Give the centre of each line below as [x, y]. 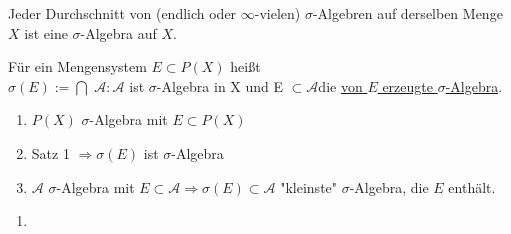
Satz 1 [50, 152]
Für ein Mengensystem [77, 66]
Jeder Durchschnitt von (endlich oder [122, 13]
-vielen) [277, 13]
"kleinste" [309, 186]
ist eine [46, 32]
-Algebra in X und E [220, 85]
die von [340, 85]
